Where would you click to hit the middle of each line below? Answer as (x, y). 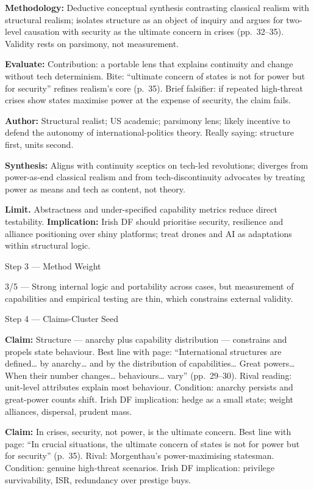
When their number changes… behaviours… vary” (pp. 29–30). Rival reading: (148, 375)
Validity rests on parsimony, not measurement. (92, 43)
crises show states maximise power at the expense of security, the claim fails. (148, 100)
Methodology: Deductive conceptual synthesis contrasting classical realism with (157, 7)
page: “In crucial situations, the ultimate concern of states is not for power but (152, 443)
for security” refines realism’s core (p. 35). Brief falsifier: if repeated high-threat (154, 88)
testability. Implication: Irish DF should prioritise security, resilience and (144, 221)
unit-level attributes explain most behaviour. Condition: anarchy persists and (149, 387)
